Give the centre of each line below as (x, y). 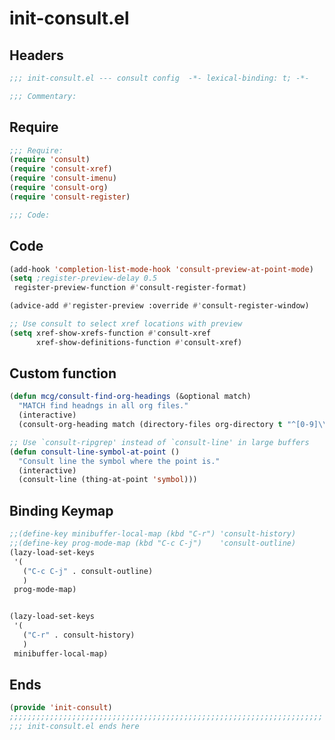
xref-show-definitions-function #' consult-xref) (139, 342)
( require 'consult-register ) (70, 197)
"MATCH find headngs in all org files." (103, 406)
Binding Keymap (61, 510)
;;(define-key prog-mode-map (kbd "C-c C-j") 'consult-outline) (153, 543)
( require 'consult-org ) (59, 188)
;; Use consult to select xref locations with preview (126, 324)
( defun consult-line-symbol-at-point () (95, 452)
